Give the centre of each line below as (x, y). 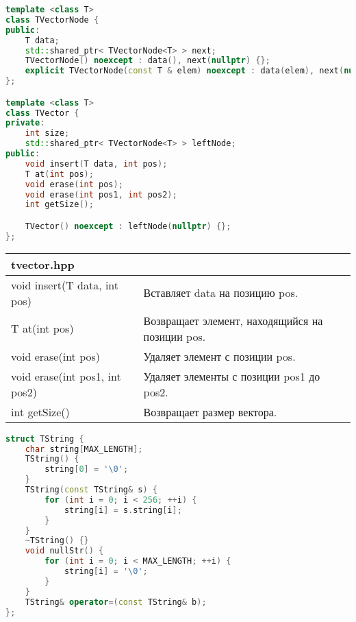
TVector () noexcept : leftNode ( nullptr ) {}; (128, 226)
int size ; (47, 133)
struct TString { (45, 439)
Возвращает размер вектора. (210, 411)
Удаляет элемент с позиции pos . (219, 356)
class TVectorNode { (52, 20)
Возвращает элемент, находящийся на (233, 320)
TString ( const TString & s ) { (91, 490)
